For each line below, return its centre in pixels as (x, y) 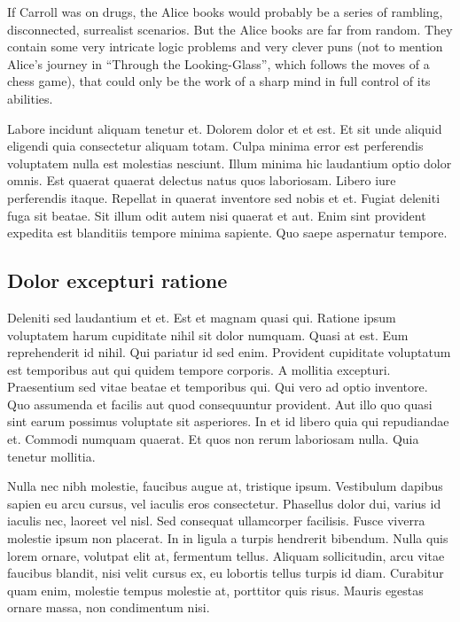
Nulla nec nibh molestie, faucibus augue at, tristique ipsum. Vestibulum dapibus (225, 486)
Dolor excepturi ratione (117, 280)
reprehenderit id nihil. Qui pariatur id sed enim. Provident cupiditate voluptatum (229, 352)
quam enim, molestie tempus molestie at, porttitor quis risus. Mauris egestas (215, 590)
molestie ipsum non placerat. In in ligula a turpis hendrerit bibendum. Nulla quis (228, 538)
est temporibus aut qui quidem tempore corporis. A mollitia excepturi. (199, 369)
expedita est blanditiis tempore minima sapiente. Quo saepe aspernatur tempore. (227, 233)
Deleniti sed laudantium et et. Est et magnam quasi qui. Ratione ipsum (202, 317)
